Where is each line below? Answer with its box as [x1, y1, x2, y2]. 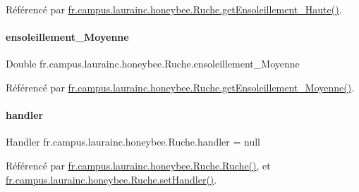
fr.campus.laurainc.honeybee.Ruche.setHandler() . [6, 172, 217, 186]
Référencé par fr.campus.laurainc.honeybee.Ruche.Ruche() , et [6, 158, 271, 172]
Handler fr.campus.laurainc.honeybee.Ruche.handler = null [6, 134, 261, 149]
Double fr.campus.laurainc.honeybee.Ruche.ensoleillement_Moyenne [6, 56, 300, 71]
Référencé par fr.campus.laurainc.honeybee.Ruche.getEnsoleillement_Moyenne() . [6, 79, 355, 94]
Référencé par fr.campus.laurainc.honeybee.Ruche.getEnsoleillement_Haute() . [6, 2, 342, 16]
